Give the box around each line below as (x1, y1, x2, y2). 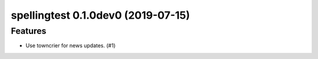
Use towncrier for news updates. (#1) (25, 42, 116, 49)
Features (11, 26, 47, 36)
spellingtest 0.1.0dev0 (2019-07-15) (11, 9, 190, 22)
